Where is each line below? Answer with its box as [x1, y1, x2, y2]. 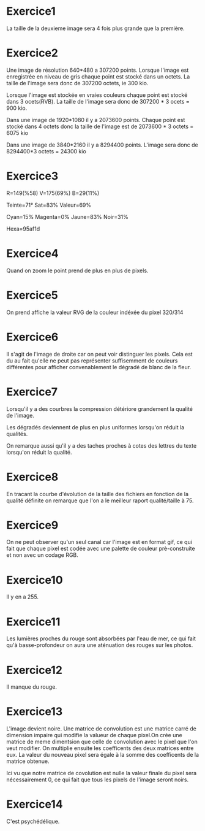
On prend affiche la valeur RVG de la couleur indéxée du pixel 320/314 [6, 308, 184, 316]
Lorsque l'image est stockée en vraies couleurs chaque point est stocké [6, 91, 188, 99]
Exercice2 [6, 46, 58, 60]
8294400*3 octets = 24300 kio [6, 147, 87, 155]
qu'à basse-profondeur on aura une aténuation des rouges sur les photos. [6, 641, 193, 649]
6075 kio [6, 129, 29, 136]
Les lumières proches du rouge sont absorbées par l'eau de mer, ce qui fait [6, 635, 196, 642]
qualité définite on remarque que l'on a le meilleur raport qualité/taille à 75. [6, 497, 194, 504]
